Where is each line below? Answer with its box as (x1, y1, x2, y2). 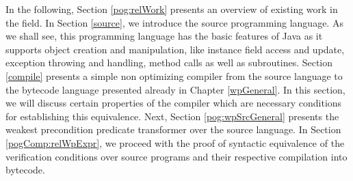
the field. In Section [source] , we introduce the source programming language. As (5, 15, 343, 29)
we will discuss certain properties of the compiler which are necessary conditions (5, 96, 342, 110)
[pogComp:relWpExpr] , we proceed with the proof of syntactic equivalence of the (5, 135, 345, 150)
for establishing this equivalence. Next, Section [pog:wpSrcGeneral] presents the (5, 109, 339, 123)
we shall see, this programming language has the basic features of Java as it (5, 29, 323, 43)
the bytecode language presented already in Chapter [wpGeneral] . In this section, (5, 82, 345, 96)
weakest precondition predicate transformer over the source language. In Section (5, 122, 341, 137)
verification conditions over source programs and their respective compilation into (5, 149, 348, 163)
